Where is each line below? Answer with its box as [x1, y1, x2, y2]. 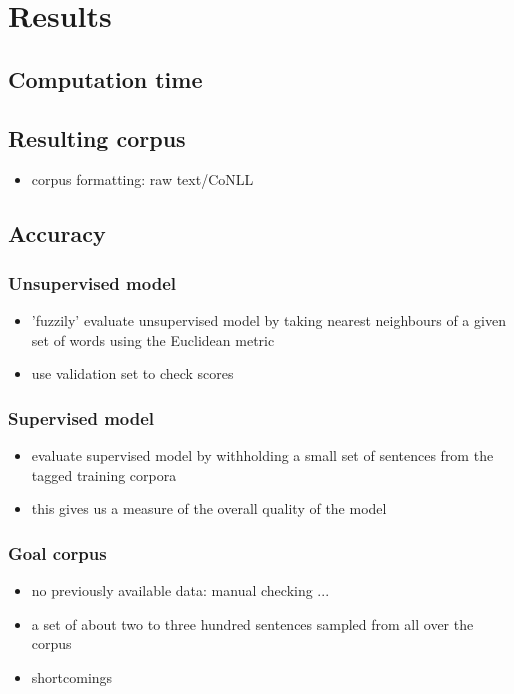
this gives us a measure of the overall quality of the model [31, 498, 387, 519]
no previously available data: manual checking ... [31, 579, 330, 600]
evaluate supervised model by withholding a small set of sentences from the [31, 444, 494, 465]
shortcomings [31, 666, 113, 687]
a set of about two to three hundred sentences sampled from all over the [31, 613, 474, 634]
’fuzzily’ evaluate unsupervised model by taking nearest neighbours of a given [31, 309, 506, 330]
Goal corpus [8, 540, 107, 565]
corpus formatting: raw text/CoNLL [31, 169, 254, 190]
